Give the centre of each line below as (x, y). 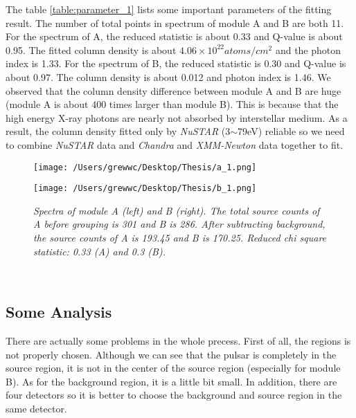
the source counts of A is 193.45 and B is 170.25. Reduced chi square (180, 238)
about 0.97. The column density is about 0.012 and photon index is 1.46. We (168, 76)
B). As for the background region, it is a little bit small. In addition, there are (171, 381)
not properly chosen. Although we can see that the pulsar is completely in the (171, 354)
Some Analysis (59, 312)
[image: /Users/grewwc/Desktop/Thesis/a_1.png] (145, 167)
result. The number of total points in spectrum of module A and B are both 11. (175, 22)
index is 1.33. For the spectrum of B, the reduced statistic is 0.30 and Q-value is (176, 63)
